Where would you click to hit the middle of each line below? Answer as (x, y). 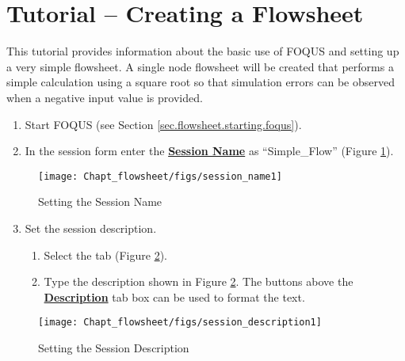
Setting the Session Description (114, 347)
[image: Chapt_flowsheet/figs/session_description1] (180, 323)
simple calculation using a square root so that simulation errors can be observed (201, 82)
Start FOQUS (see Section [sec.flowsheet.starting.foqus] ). (163, 124)
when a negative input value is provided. (105, 97)
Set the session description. (91, 228)
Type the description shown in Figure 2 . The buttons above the (199, 281)
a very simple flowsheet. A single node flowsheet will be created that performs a (200, 66)
